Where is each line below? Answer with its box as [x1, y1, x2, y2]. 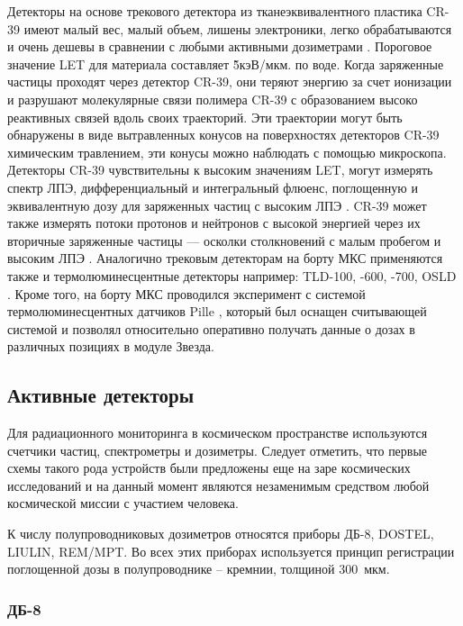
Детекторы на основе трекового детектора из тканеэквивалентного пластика [7, 2, 422, 20]
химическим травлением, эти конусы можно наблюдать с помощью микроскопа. [7, 142, 447, 161]
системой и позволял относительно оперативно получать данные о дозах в [7, 319, 415, 338]
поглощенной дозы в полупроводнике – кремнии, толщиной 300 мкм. [7, 559, 390, 578]
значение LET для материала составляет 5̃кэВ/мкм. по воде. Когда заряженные [7, 54, 444, 73]
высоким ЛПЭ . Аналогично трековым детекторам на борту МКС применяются [7, 249, 443, 268]
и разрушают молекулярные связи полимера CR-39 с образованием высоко [7, 89, 418, 108]
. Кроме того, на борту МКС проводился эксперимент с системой [7, 284, 366, 303]
